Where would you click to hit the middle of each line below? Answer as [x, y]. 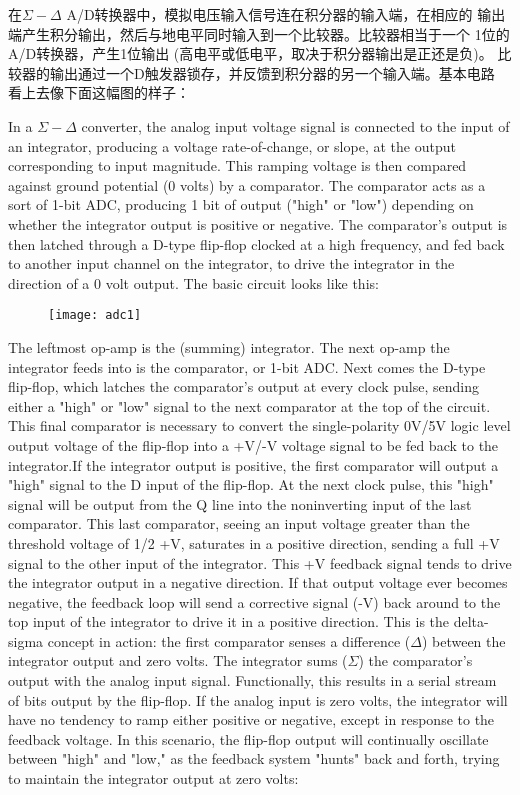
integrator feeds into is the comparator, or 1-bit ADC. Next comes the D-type [247, 366]
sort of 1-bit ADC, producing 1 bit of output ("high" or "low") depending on [241, 204]
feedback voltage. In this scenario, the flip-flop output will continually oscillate [248, 738]
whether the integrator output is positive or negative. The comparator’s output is [258, 223]
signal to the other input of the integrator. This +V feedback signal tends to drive [260, 562]
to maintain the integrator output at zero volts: [153, 778]
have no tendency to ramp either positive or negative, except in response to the [251, 719]
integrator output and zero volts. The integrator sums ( [178, 660]
